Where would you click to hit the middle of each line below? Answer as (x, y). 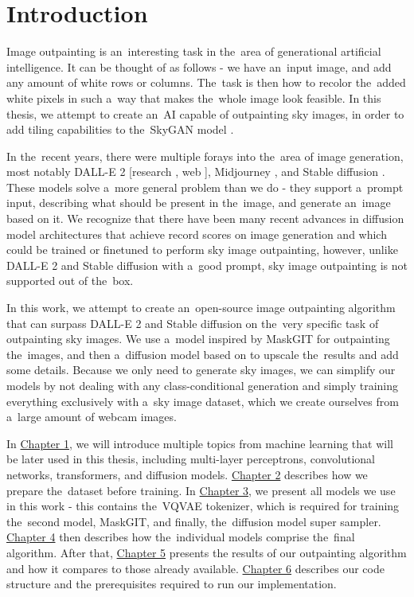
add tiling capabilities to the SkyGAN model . (120, 129)
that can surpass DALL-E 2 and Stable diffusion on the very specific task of (193, 323)
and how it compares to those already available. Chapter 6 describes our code (195, 568)
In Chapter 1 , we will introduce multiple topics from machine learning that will (200, 443)
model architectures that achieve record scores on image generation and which (197, 234)
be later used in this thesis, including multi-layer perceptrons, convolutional (191, 459)
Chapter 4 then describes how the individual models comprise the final (181, 537)
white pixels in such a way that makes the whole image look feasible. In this (194, 98)
